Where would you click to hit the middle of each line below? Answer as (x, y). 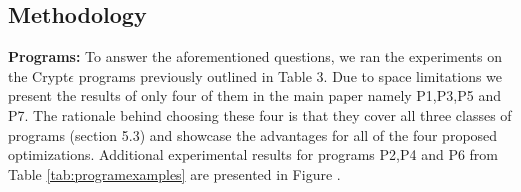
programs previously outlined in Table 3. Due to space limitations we (290, 75)
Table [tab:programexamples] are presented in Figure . (174, 173)
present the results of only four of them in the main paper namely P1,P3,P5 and (254, 95)
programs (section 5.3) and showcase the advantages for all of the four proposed (253, 134)
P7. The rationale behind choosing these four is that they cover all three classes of (260, 114)
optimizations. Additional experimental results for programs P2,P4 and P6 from (253, 154)
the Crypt (38, 75)
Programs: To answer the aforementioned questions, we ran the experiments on (255, 56)
